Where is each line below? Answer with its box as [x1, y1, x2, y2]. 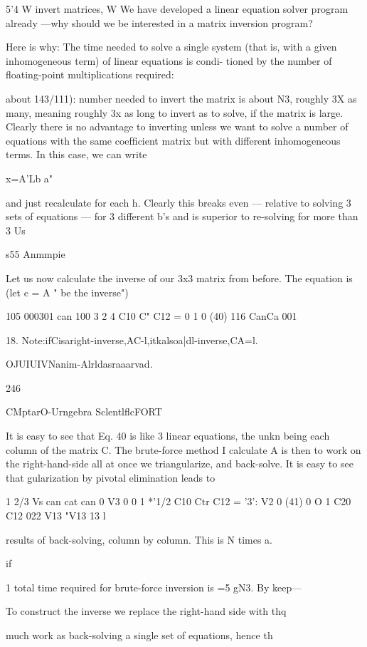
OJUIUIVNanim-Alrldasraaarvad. [6, 356, 153, 371]
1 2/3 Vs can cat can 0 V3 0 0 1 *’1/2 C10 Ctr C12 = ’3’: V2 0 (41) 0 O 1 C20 [6, 494, 351, 509]
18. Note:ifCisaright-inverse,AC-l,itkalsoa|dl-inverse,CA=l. [6, 332, 258, 347]
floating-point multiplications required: [6, 67, 174, 82]
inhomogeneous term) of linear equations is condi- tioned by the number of [6, 53, 332, 68]
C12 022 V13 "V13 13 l [6, 508, 106, 523]
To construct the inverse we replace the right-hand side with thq [6, 604, 287, 618]
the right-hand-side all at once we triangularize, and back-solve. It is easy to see [6, 456, 353, 471]
